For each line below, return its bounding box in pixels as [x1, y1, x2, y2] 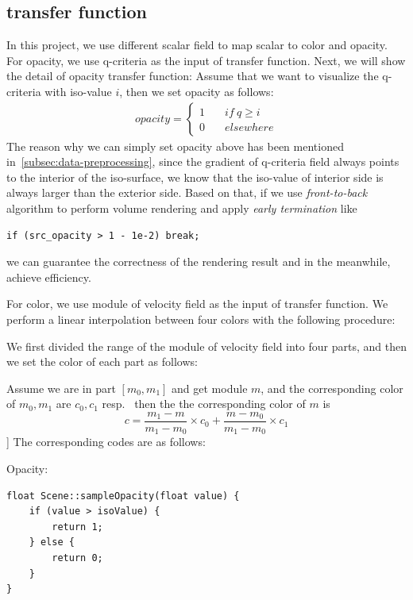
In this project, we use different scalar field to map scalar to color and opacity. [6, 37, 388, 53]
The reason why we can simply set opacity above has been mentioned [6, 137, 344, 154]
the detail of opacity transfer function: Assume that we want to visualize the [6, 67, 379, 84]
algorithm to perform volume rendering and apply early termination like [6, 199, 357, 216]
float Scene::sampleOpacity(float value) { [6, 490, 240, 502]
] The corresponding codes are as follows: [6, 433, 206, 450]
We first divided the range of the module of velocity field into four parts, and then [6, 337, 407, 354]
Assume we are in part [6, 379, 116, 396]
